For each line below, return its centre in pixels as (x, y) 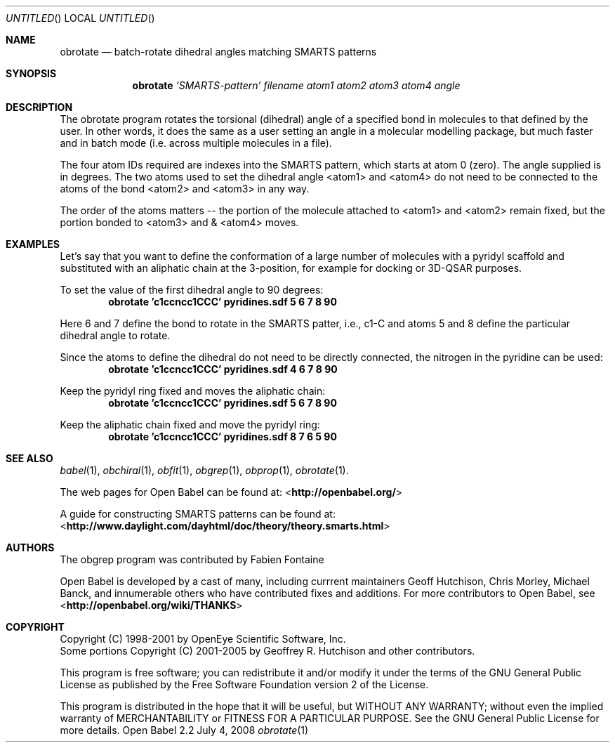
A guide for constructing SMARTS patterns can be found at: (198, 514)
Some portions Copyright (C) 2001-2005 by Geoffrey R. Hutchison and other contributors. (267, 651)
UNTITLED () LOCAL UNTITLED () (80, 18)
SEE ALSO (29, 458)
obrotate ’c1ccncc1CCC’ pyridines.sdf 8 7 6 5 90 (223, 437)
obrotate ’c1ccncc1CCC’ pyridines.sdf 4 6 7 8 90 (223, 369)
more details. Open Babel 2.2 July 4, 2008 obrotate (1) (184, 730)
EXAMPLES (33, 244)
